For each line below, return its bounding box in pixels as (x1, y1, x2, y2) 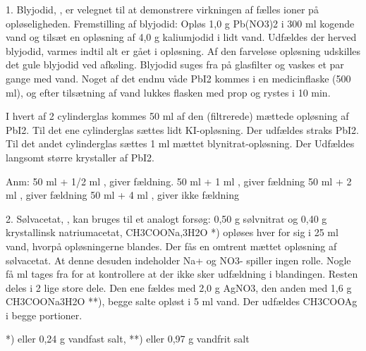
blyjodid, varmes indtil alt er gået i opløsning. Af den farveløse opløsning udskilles (6, 43, 361, 58)
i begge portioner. (6, 307, 83, 322)
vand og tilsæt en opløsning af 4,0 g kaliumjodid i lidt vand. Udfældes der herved (6, 30, 357, 44)
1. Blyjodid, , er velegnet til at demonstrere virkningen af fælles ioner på (6, 2, 319, 16)
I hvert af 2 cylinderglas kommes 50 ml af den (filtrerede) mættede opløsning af (6, 109, 349, 123)
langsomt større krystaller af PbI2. (6, 149, 154, 164)
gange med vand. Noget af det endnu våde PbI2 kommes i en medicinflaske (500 (6, 70, 351, 85)
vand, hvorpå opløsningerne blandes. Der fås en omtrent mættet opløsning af (6, 238, 337, 253)
